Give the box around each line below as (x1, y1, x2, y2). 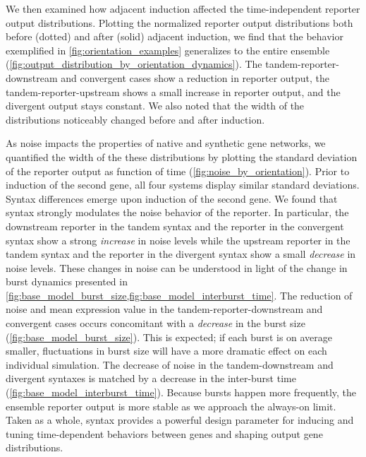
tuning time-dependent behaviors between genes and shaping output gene (6, 426, 323, 441)
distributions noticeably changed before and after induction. (6, 112, 265, 126)
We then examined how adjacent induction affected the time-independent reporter (6, 1, 360, 16)
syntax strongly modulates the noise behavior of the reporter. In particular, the (6, 205, 349, 220)
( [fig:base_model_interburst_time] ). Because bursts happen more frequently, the (6, 385, 357, 400)
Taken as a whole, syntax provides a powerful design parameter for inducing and (6, 413, 354, 427)
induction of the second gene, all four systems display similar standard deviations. (6, 177, 360, 192)
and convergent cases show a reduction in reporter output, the (61, 70, 330, 85)
